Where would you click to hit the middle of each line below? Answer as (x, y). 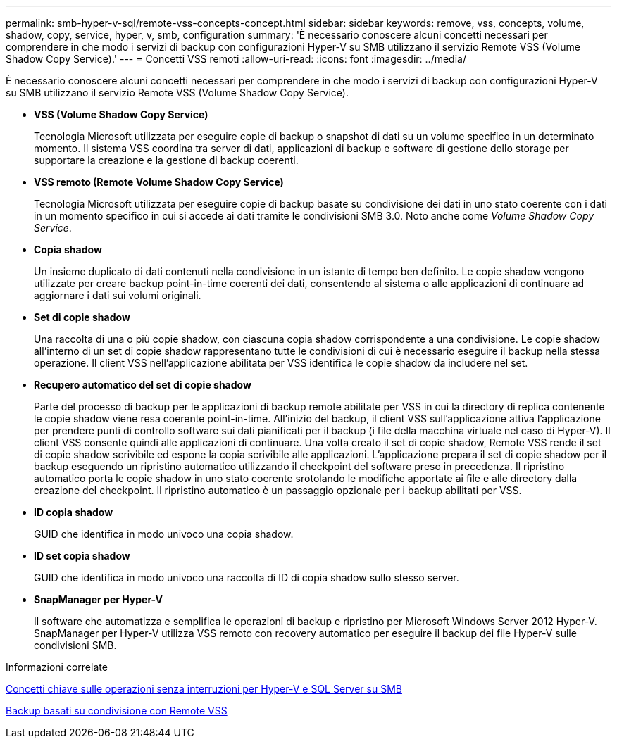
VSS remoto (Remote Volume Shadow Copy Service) (159, 182)
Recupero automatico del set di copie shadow (143, 385)
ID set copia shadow (82, 556)
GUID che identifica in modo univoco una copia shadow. (164, 534)
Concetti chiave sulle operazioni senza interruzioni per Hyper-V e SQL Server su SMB (204, 689)
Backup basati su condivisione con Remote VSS (117, 711)
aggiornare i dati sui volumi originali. (118, 295)
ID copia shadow (74, 512)
